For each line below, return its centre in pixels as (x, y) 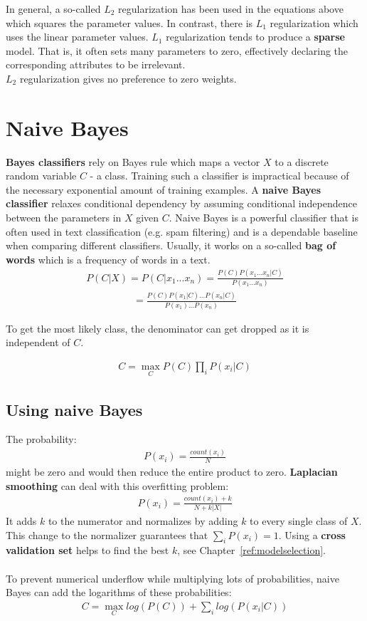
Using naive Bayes (74, 409)
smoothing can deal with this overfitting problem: (117, 485)
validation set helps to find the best (87, 550)
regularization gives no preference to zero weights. (128, 78)
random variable (41, 176)
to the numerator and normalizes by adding (143, 521)
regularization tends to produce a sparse (255, 37)
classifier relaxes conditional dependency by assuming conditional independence (181, 203)
